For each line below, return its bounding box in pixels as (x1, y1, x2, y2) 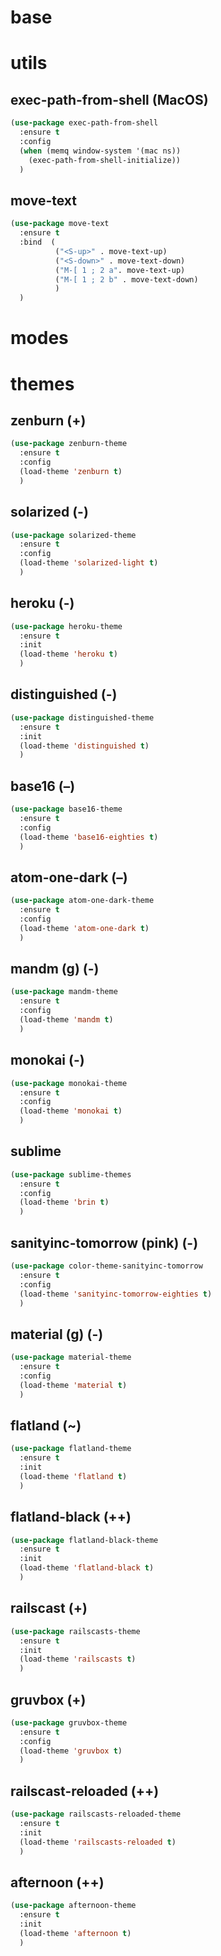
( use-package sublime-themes (10, 1169, 132, 1180)
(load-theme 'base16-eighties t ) (19, 832, 159, 842)
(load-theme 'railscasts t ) (19, 1654, 137, 1665)
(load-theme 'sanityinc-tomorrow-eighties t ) (19, 1289, 213, 1299)
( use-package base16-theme (10, 804, 123, 815)
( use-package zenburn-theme (10, 439, 128, 449)
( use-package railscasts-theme (10, 1626, 141, 1636)
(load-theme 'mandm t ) (19, 1015, 114, 1025)
